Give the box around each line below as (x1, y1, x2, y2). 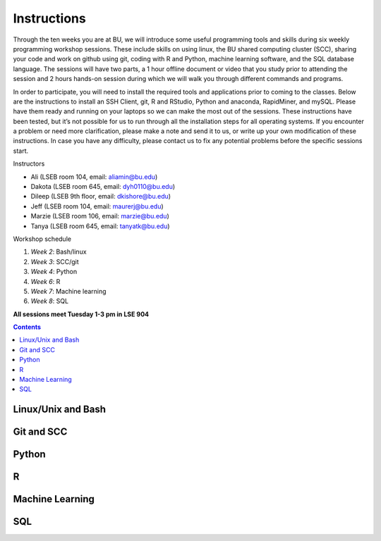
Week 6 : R (30, 277, 61, 285)
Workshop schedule (13, 235, 72, 243)
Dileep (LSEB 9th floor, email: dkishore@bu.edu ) (30, 192, 171, 201)
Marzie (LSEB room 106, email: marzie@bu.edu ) (30, 212, 169, 220)
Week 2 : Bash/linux (30, 247, 87, 256)
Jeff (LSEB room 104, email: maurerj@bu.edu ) (30, 201, 164, 211)
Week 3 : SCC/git (30, 257, 79, 266)
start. (13, 147, 29, 155)
